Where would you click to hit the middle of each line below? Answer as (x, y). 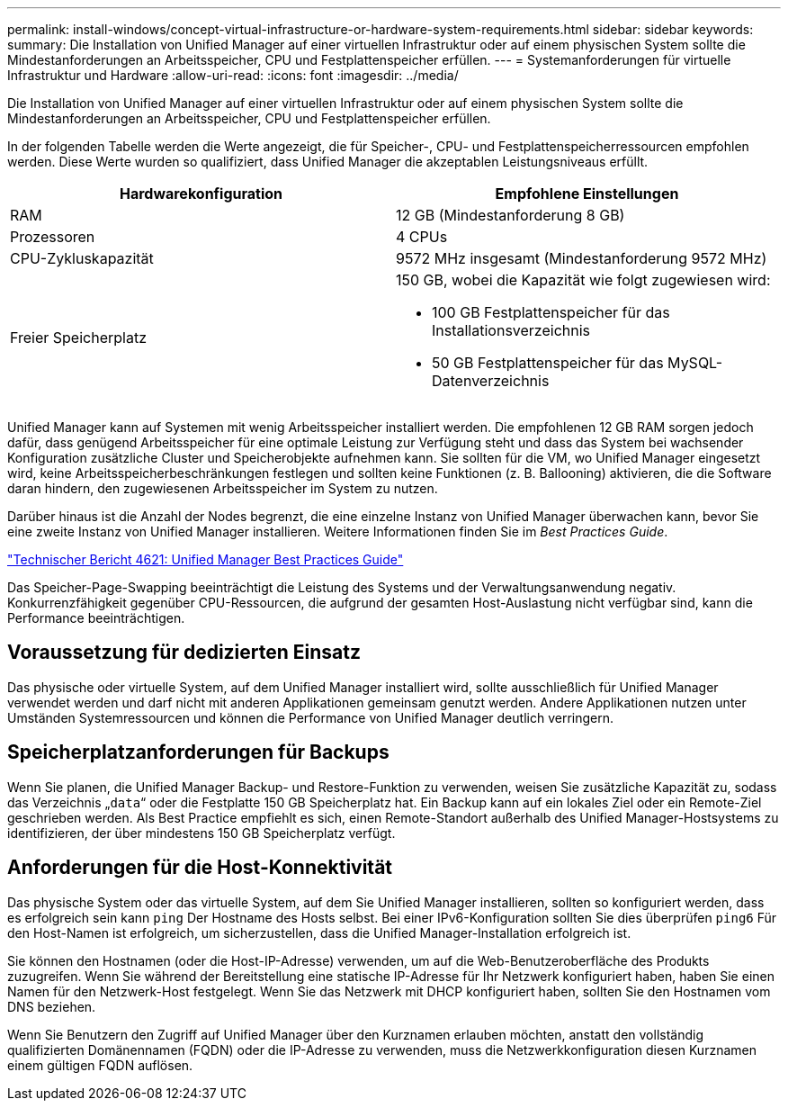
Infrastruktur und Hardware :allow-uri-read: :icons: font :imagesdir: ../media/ (233, 75)
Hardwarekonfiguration (201, 194)
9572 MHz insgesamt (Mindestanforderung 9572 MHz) (582, 258)
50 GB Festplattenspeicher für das (548, 363)
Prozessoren (53, 237)
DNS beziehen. (52, 1006)
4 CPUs (422, 237)
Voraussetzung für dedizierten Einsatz (184, 653)
